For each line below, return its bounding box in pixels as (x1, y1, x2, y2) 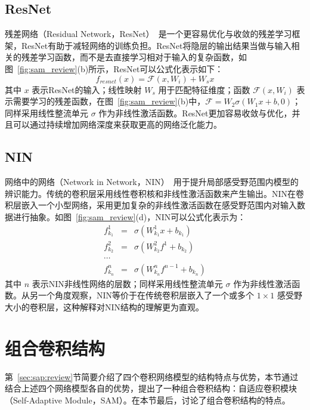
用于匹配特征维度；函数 (158, 83, 250, 95)
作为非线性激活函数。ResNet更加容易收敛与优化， (98, 106, 292, 119)
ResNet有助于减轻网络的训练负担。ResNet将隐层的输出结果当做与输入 (21, 39, 292, 51)
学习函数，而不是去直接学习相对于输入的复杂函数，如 (38, 51, 247, 63)
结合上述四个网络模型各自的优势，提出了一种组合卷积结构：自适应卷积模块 (5, 382, 297, 394)
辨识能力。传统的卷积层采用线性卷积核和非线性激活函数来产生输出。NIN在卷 (5, 187, 305, 199)
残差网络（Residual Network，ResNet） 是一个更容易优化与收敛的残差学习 (5, 27, 292, 40)
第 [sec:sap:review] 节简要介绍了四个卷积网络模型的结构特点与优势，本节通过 (5, 370, 299, 383)
